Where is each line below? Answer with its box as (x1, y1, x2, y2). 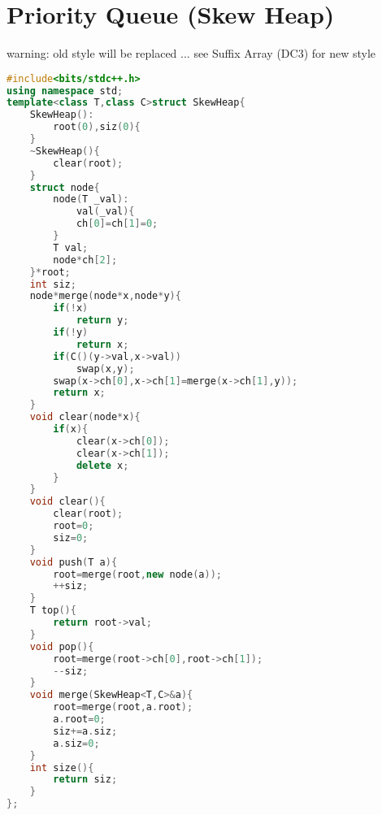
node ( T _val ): (53, 193, 129, 206)
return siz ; (53, 774, 118, 786)
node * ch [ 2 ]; (53, 254, 118, 266)
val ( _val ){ (76, 206, 135, 218)
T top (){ (29, 605, 76, 617)
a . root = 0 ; (53, 713, 106, 726)
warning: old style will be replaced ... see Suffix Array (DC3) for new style (7, 45, 376, 62)
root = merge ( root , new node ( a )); (53, 568, 222, 580)
